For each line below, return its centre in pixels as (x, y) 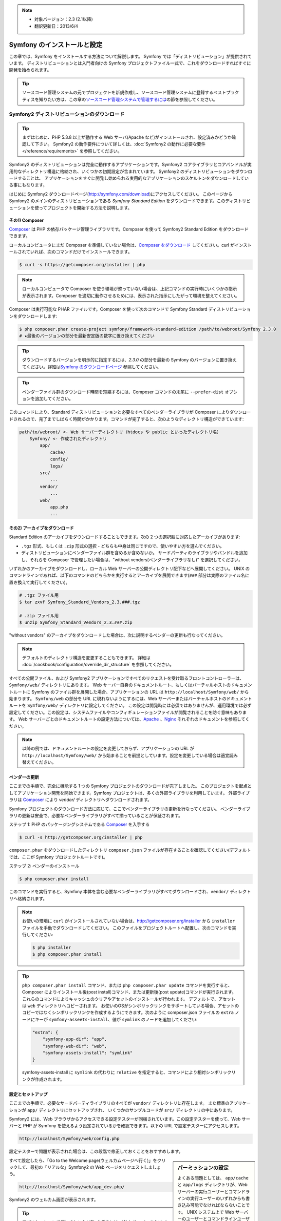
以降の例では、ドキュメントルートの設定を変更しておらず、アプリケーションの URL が (108, 748)
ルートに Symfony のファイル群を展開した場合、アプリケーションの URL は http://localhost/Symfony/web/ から (131, 692)
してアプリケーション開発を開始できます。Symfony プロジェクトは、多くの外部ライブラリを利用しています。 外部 (123, 793)
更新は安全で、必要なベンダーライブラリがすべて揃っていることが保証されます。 (102, 816)
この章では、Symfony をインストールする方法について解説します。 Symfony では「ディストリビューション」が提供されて (130, 56)
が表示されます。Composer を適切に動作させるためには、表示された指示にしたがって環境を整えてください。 (131, 295)
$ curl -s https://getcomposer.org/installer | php (82, 265)
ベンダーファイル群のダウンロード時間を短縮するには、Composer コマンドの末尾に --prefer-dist (123, 392)
